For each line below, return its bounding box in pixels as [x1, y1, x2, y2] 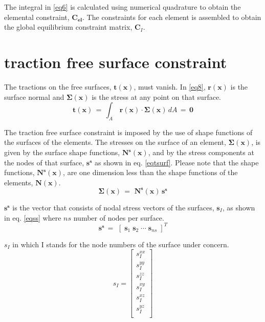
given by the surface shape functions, [4, 147, 120, 158]
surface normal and [4, 91, 64, 102]
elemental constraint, [4, 11, 70, 22]
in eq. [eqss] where [4, 212, 61, 223]
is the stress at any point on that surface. [92, 91, 222, 102]
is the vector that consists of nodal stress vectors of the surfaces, [12, 202, 214, 212]
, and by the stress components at [148, 147, 254, 158]
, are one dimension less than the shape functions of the [63, 167, 238, 178]
